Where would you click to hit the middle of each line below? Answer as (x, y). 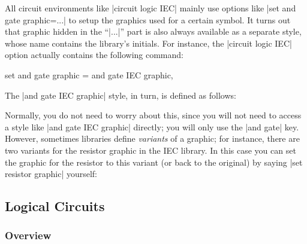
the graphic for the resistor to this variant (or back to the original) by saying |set (154, 162)
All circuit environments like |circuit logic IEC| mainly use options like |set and (151, 8)
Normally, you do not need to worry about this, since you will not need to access (153, 115)
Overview (28, 235)
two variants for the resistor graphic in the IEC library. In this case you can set (151, 150)
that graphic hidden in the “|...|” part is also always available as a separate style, (153, 31)
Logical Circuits (55, 206)
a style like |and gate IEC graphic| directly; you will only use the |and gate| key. (152, 126)
